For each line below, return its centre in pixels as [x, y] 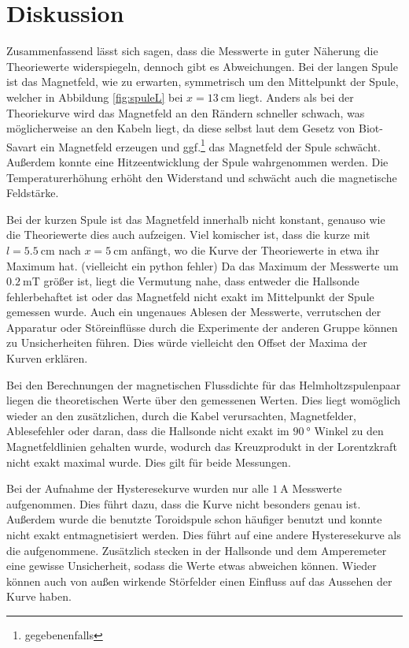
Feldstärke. [33, 193]
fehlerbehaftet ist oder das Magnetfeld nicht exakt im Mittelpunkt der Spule [190, 296]
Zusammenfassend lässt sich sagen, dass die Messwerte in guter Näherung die [192, 51]
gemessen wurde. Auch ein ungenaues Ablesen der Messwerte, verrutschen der [194, 312]
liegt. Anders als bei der [296, 97]
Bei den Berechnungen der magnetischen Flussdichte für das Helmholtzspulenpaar [204, 384]
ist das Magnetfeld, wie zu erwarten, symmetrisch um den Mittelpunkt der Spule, [203, 82]
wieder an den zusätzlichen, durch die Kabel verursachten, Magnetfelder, [181, 415]
